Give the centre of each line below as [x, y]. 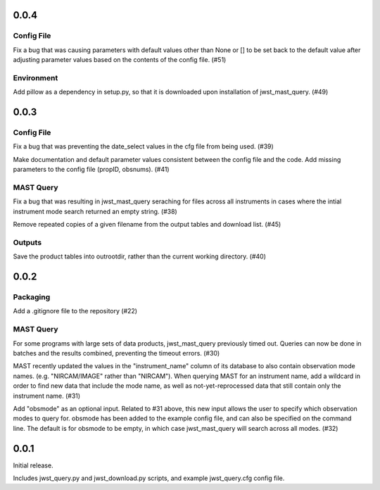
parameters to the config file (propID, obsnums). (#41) [91, 170]
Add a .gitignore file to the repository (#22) [75, 311]
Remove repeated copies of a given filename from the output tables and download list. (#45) [147, 225]
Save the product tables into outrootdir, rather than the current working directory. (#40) [140, 256]
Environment [36, 77]
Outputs [27, 242]
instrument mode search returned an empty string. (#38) [95, 211]
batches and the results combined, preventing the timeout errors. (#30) [116, 353]
